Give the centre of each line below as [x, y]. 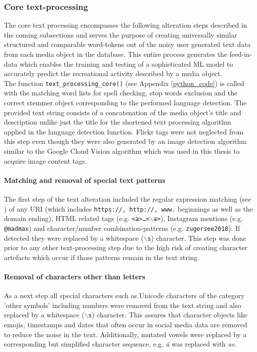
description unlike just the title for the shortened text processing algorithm [118, 122]
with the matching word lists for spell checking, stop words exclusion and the [121, 93]
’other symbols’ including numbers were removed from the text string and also [123, 305]
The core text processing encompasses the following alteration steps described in [126, 25]
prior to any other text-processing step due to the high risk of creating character [126, 247]
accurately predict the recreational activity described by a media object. [113, 73]
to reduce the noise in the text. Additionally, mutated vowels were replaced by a [125, 334]
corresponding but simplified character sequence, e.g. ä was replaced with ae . [120, 344]
